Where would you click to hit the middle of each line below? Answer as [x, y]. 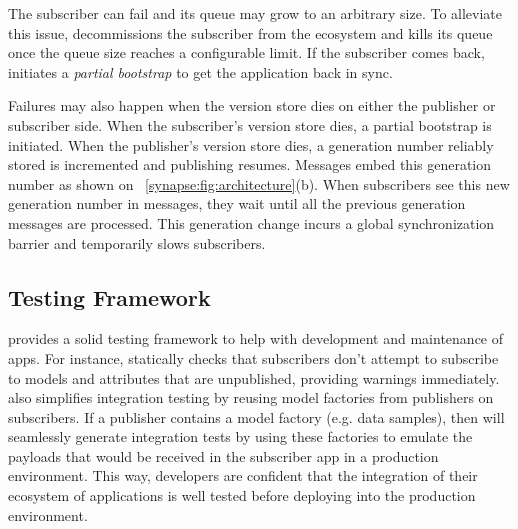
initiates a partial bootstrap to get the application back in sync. [200, 71]
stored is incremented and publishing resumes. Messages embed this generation [250, 164]
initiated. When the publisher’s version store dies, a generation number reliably [251, 144]
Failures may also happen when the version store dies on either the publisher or [252, 105]
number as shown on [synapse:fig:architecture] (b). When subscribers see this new [259, 183]
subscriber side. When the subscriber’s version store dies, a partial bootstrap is [250, 124]
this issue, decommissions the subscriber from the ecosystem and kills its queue [250, 32]
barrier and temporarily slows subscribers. [137, 242]
